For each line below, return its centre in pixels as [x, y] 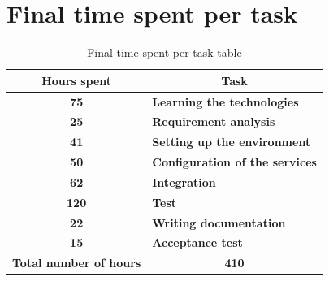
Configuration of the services [234, 162]
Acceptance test [197, 242]
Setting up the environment [232, 142]
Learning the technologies [225, 101]
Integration [184, 182]
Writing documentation [219, 222]
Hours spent [77, 80]
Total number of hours [77, 263]
